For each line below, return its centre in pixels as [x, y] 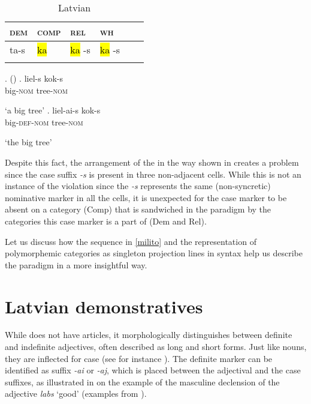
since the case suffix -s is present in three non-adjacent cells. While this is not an [153, 174]
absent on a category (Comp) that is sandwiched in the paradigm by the [138, 209]
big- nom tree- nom [36, 90]
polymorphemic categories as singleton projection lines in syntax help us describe [154, 253]
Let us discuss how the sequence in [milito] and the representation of [131, 241]
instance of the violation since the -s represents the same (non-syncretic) [138, 186]
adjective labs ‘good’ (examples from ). [76, 393]
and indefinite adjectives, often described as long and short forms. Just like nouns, [156, 347]
